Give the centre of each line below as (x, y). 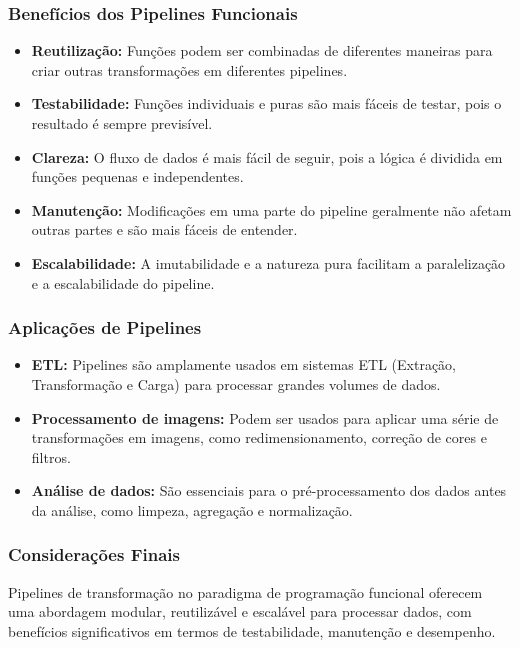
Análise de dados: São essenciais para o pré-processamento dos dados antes (269, 490)
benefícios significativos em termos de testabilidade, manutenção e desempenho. (252, 630)
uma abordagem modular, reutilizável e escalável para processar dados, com (240, 611)
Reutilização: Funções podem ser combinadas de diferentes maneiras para (262, 50)
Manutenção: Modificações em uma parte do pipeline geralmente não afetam (271, 209)
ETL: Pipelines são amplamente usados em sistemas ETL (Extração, (243, 364)
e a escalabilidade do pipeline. (123, 282)
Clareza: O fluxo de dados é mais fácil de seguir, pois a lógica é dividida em (267, 156)
